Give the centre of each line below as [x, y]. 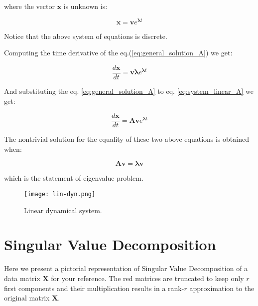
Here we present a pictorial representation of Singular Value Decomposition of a [126, 268]
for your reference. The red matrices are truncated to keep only [147, 278]
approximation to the [222, 288]
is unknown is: [85, 6]
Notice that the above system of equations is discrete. [86, 36]
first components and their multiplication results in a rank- [94, 288]
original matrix [27, 298]
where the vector [29, 6]
